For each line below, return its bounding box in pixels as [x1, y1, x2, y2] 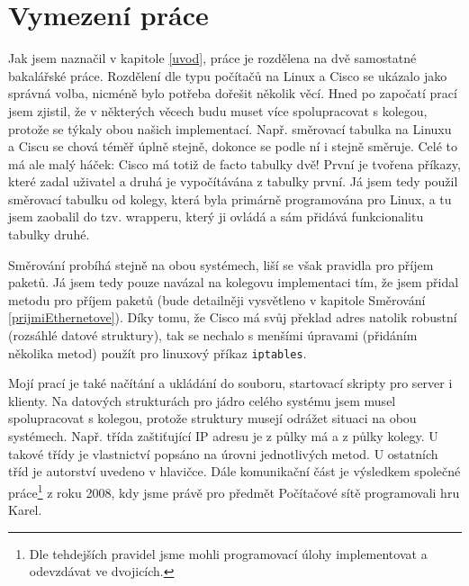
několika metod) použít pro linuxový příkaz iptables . [8, 343, 307, 362]
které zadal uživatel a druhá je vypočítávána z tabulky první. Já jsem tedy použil [8, 172, 458, 191]
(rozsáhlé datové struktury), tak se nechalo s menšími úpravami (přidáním [8, 326, 418, 345]
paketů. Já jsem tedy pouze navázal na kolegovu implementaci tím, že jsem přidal [8, 273, 459, 292]
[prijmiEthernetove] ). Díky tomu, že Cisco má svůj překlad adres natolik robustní [8, 308, 457, 327]
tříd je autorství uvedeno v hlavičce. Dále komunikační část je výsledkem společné [8, 462, 461, 481]
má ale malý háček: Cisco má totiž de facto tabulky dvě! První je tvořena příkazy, [8, 154, 461, 173]
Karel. [8, 500, 42, 519]
